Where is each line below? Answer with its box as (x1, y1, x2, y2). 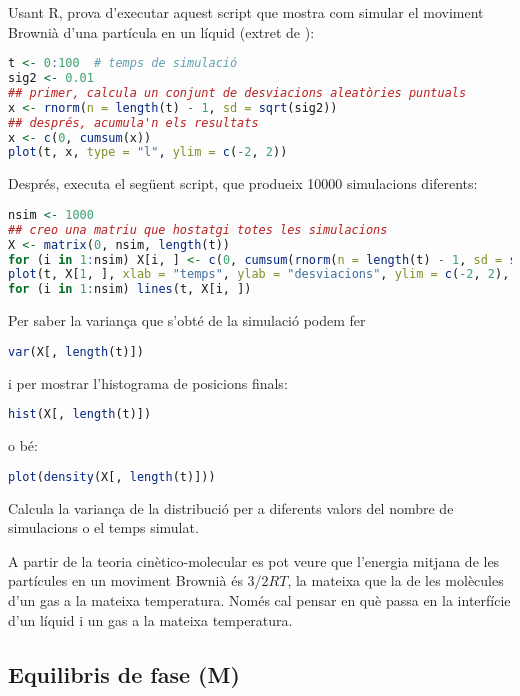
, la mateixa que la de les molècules (287, 570, 504, 591)
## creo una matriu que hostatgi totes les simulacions (8, 222, 388, 237)
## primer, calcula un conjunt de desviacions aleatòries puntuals (8, 85, 467, 100)
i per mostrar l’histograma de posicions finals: (8, 372, 288, 393)
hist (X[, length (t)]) (8, 407, 152, 422)
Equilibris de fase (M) (8, 658, 240, 689)
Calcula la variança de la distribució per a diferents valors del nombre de (8, 497, 454, 518)
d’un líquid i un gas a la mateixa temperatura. (8, 609, 293, 630)
